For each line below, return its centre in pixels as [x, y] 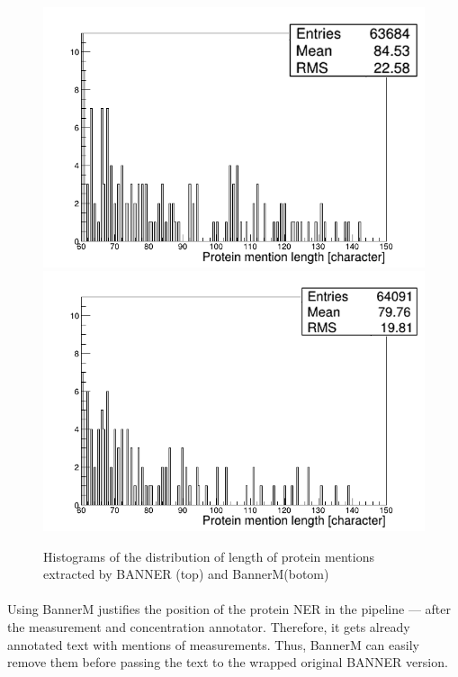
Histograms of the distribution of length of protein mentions [209, 556]
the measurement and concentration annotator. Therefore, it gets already [209, 627]
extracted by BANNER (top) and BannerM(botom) [186, 574]
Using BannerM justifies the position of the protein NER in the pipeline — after [229, 609]
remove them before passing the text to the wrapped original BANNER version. [228, 662]
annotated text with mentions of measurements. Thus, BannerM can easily [213, 644]
